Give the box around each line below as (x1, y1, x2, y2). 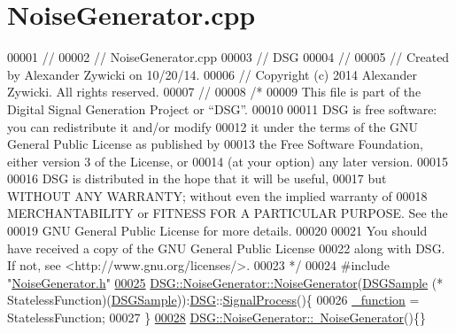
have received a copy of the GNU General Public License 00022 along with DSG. (7, 238, 445, 257)
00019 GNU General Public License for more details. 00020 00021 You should (7, 221, 428, 240)
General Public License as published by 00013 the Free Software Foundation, (7, 135, 423, 153)
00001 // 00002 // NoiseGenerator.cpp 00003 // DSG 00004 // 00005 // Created (7, 48, 450, 66)
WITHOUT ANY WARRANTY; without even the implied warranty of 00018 (7, 186, 428, 205)
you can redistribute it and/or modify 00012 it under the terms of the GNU (7, 117, 419, 136)
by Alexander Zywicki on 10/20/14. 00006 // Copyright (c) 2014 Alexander (7, 65, 417, 83)
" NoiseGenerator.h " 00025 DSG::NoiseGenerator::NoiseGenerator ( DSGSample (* (7, 273, 444, 291)
